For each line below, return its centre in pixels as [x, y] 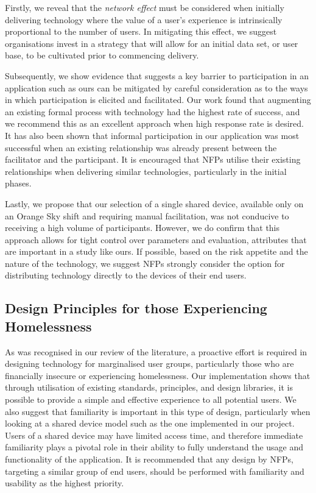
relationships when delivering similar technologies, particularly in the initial [146, 171]
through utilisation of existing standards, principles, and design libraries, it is [149, 387]
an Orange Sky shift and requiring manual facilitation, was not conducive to [147, 215]
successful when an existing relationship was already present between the [141, 147]
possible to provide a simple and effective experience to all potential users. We [151, 399]
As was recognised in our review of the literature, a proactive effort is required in [156, 351]
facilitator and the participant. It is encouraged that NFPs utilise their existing [153, 159]
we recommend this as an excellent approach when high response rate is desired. [154, 123]
